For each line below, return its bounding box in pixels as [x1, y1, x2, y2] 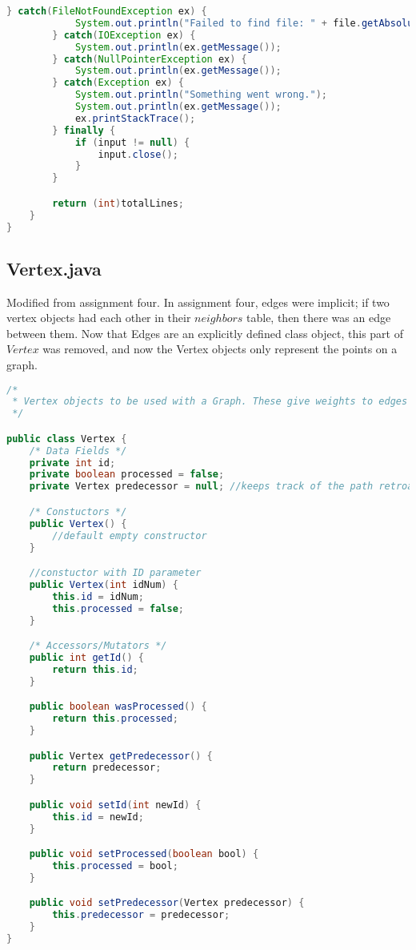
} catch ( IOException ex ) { [52, 29, 196, 41]
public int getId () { [29, 651, 144, 663]
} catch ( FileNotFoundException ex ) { [6, 6, 207, 17]
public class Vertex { [6, 433, 127, 445]
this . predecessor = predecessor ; [52, 909, 230, 921]
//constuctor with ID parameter [29, 567, 202, 579]
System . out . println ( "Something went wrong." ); [74, 89, 327, 101]
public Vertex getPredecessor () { [29, 750, 213, 762]
